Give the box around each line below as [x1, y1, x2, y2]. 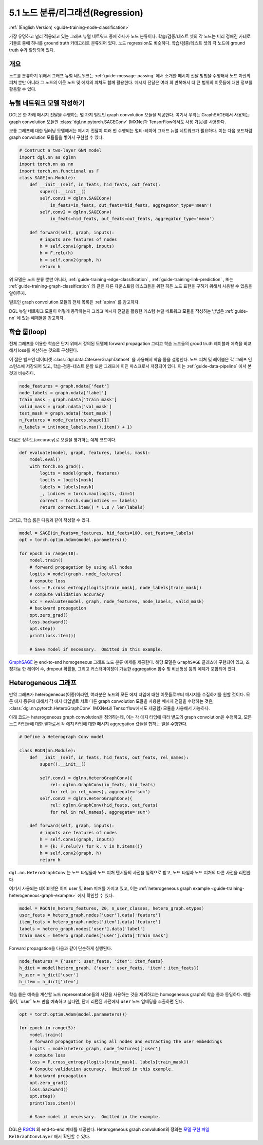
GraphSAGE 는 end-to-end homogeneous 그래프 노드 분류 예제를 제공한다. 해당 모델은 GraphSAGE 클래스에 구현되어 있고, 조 [9, 659, 250, 665]
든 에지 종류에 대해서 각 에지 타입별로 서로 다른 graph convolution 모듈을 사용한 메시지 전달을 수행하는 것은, [9, 698, 214, 704]
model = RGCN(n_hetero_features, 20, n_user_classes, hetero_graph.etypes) [19, 906, 205, 911]
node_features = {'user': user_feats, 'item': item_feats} [19, 958, 163, 964]
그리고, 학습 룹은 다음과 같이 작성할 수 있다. [9, 517, 91, 523]
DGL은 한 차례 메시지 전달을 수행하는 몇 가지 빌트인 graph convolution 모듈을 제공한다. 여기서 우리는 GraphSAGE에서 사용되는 [9, 112, 250, 118]
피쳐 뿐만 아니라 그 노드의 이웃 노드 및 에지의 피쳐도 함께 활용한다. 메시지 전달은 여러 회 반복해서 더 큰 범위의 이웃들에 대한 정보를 [9, 80, 253, 86]
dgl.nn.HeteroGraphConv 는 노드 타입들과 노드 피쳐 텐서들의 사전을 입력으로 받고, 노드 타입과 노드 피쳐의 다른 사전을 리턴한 [9, 870, 251, 876]
